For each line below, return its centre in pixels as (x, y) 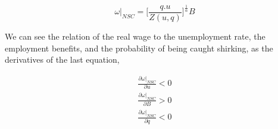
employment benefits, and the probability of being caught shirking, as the (139, 48)
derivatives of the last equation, (62, 59)
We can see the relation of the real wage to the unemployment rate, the (135, 36)
